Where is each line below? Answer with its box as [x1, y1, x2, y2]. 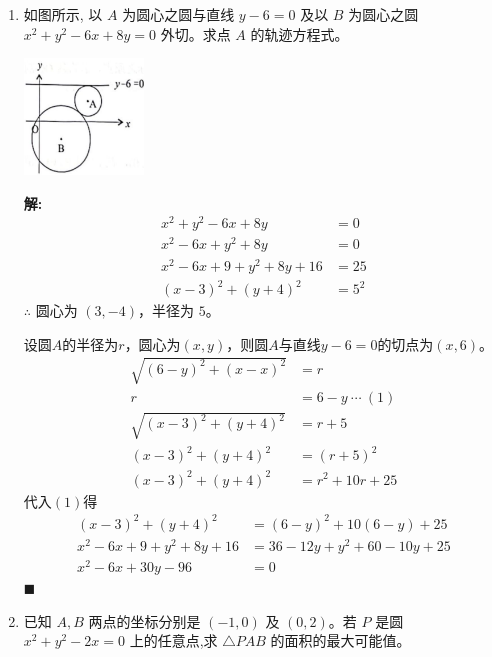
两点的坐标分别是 [88, 610, 201, 631]
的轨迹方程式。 [250, 23, 349, 44]
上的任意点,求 [129, 630, 218, 651]
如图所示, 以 [23, 4, 103, 24]
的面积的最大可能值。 [270, 630, 411, 651]
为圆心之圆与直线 [122, 4, 235, 24]
